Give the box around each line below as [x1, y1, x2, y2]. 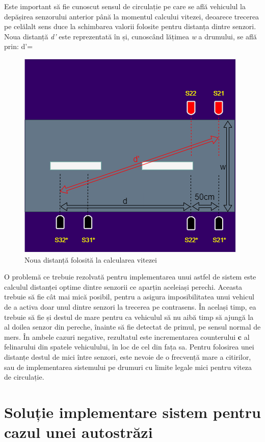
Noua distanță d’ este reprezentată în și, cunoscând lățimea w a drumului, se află [4, 31, 257, 41]
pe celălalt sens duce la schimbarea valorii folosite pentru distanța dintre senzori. [4, 21, 256, 32]
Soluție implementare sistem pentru [4, 401, 261, 422]
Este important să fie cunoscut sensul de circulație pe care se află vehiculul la [4, 1, 246, 11]
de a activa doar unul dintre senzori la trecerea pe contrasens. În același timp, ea [4, 301, 256, 312]
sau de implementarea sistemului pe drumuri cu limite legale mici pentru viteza [4, 361, 252, 372]
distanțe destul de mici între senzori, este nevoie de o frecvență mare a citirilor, [4, 351, 251, 362]
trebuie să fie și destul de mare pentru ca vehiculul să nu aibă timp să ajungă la [4, 311, 254, 322]
